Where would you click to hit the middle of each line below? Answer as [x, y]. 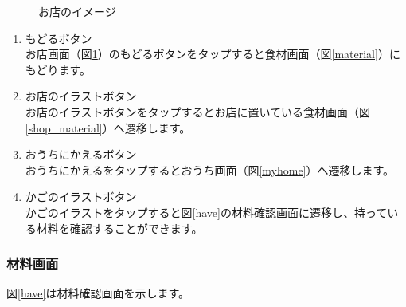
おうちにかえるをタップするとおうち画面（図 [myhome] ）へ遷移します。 [210, 169]
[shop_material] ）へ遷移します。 [108, 127]
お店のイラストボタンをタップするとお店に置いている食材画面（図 [198, 111]
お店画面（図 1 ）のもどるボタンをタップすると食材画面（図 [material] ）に [213, 54]
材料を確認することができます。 [119, 228]
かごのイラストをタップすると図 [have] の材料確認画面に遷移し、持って [206, 212]
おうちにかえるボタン [81, 154]
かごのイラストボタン [81, 197]
